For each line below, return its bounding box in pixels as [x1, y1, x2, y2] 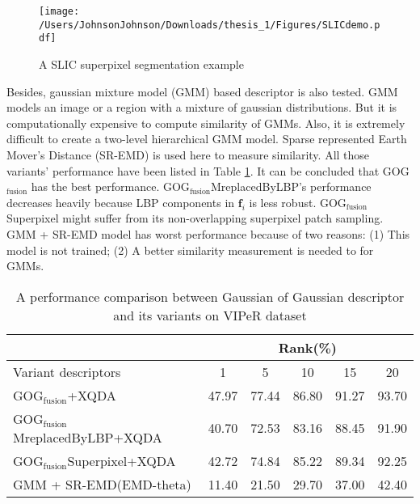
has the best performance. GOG [31, 178, 190, 195]
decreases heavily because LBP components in [6, 193, 235, 210]
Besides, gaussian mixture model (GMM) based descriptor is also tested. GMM [6, 83, 398, 100]
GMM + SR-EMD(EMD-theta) [13, 474, 191, 493]
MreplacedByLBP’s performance [211, 178, 372, 195]
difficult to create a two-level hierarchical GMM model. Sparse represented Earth [6, 130, 407, 147]
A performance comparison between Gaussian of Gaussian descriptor [15, 286, 405, 306]
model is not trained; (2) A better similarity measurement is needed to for [6, 241, 374, 258]
